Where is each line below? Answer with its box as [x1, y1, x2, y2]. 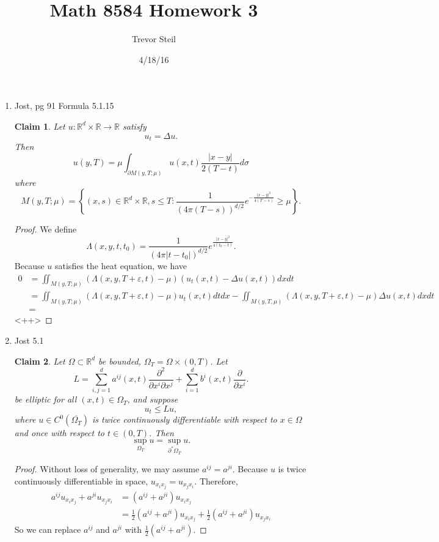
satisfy [123, 119, 147, 132]
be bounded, [98, 354, 141, 367]
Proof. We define [14, 223, 77, 236]
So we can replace [14, 523, 81, 536]
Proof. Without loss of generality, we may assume [14, 462, 200, 475]
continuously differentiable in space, [14, 474, 148, 487]
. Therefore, [194, 474, 238, 487]
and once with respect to [14, 426, 105, 439]
